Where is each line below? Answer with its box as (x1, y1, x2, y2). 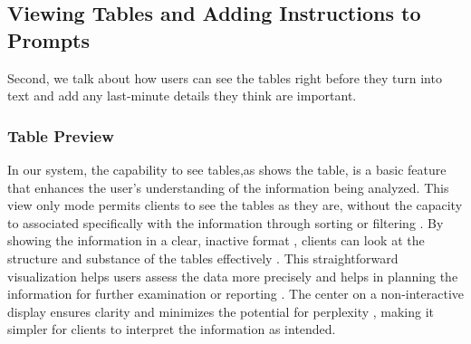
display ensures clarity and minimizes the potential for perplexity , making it (7, 301, 435, 320)
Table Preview (7, 124, 114, 147)
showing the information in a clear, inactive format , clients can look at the (7, 231, 425, 250)
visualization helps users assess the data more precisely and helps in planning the (7, 266, 458, 285)
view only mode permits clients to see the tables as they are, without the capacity (7, 196, 463, 215)
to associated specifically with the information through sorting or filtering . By (7, 213, 444, 232)
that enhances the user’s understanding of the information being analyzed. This (7, 177, 449, 196)
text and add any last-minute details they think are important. (7, 86, 357, 105)
